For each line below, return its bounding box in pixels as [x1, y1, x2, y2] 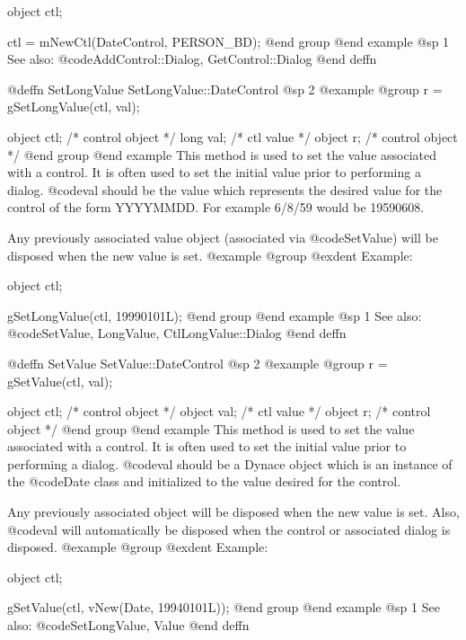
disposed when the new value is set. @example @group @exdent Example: [7, 245, 413, 264]
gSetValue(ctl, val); [7, 371, 113, 390]
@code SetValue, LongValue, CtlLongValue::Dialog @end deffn [7, 324, 347, 342]
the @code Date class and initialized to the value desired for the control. [7, 472, 401, 491]
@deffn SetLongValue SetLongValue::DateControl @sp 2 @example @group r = [7, 79, 443, 98]
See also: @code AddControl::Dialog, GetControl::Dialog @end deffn [7, 49, 377, 68]
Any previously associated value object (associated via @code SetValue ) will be [7, 227, 438, 246]
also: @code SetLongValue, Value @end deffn [7, 616, 250, 635]
